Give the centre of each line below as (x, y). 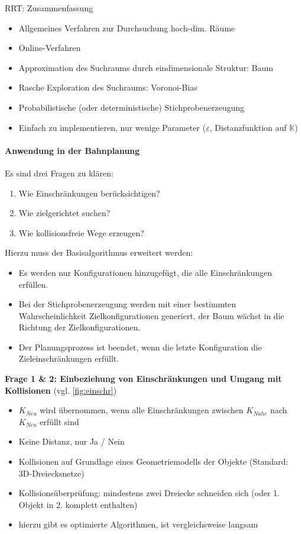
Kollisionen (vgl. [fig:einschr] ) (61, 390)
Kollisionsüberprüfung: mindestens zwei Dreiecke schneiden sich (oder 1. (149, 493)
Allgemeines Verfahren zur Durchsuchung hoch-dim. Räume (127, 28)
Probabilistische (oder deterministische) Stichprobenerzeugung (131, 107)
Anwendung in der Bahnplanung (72, 150)
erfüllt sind (59, 421)
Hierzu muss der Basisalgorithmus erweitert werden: (99, 252)
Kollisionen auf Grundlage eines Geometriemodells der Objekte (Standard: (153, 461)
